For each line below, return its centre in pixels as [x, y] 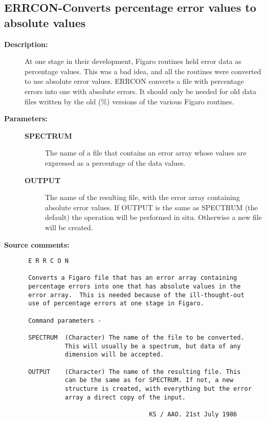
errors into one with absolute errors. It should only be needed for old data [140, 91]
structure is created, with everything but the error [158, 388]
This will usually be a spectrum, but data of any [153, 346]
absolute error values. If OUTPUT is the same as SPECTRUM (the [151, 207]
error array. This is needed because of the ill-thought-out [136, 295]
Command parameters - [65, 320]
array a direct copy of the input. [125, 397]
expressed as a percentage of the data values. [115, 162]
